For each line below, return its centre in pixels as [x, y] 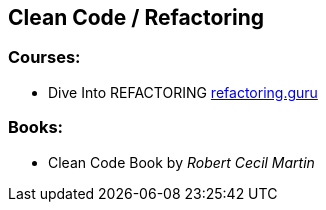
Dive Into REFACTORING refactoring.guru [183, 92]
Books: [36, 127]
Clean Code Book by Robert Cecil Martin [181, 162]
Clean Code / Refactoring [136, 17]
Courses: [44, 57]
